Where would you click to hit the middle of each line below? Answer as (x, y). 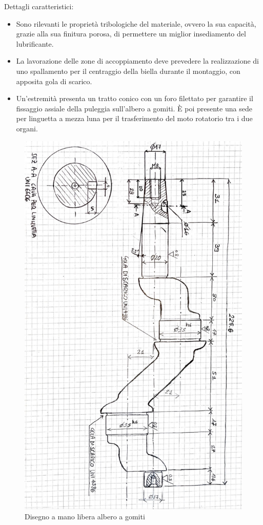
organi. (27, 128)
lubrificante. (35, 43)
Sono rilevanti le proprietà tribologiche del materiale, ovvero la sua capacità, (136, 23)
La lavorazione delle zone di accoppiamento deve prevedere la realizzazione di (137, 61)
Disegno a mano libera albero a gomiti (85, 516)
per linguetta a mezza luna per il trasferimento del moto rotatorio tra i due (134, 118)
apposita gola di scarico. (54, 81)
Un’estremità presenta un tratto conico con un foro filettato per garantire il (135, 98)
